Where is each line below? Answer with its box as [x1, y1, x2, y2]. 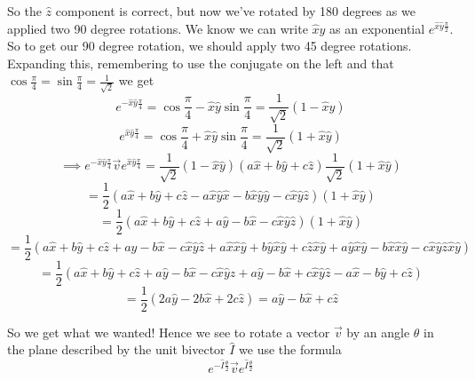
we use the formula [239, 340, 342, 359]
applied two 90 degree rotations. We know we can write [7, 19, 308, 37]
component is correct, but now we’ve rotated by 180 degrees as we [55, 2, 416, 20]
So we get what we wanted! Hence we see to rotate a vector [7, 322, 330, 341]
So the [7, 2, 42, 20]
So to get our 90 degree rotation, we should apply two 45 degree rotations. [7, 36, 412, 55]
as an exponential [329, 19, 425, 37]
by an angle [346, 322, 410, 341]
